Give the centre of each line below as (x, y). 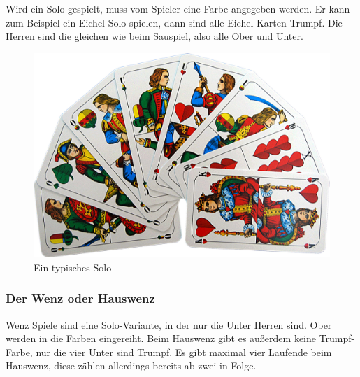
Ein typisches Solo (73, 267)
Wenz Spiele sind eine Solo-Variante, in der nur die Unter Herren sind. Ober (169, 324)
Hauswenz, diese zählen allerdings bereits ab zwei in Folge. (131, 365)
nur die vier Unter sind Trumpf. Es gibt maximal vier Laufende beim (184, 351)
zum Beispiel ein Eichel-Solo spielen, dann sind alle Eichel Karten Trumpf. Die (174, 22)
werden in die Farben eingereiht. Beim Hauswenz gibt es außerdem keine (161, 338)
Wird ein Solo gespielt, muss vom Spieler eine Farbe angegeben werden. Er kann (178, 8)
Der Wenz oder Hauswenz (80, 298)
